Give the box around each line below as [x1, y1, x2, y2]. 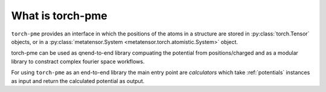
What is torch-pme [11, 9, 108, 22]
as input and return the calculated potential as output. [11, 77, 145, 84]
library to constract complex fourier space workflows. [11, 58, 145, 65]
